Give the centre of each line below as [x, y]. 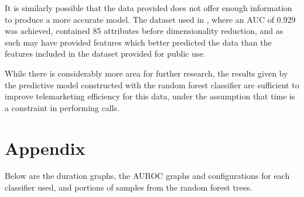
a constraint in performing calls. [62, 107]
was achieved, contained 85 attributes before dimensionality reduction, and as [144, 31]
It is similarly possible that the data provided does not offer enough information [148, 8]
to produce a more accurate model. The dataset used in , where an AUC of [139, 19]
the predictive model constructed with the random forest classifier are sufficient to [152, 84]
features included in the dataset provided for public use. [105, 53]
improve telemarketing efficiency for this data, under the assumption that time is [150, 96]
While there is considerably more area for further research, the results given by [146, 73]
